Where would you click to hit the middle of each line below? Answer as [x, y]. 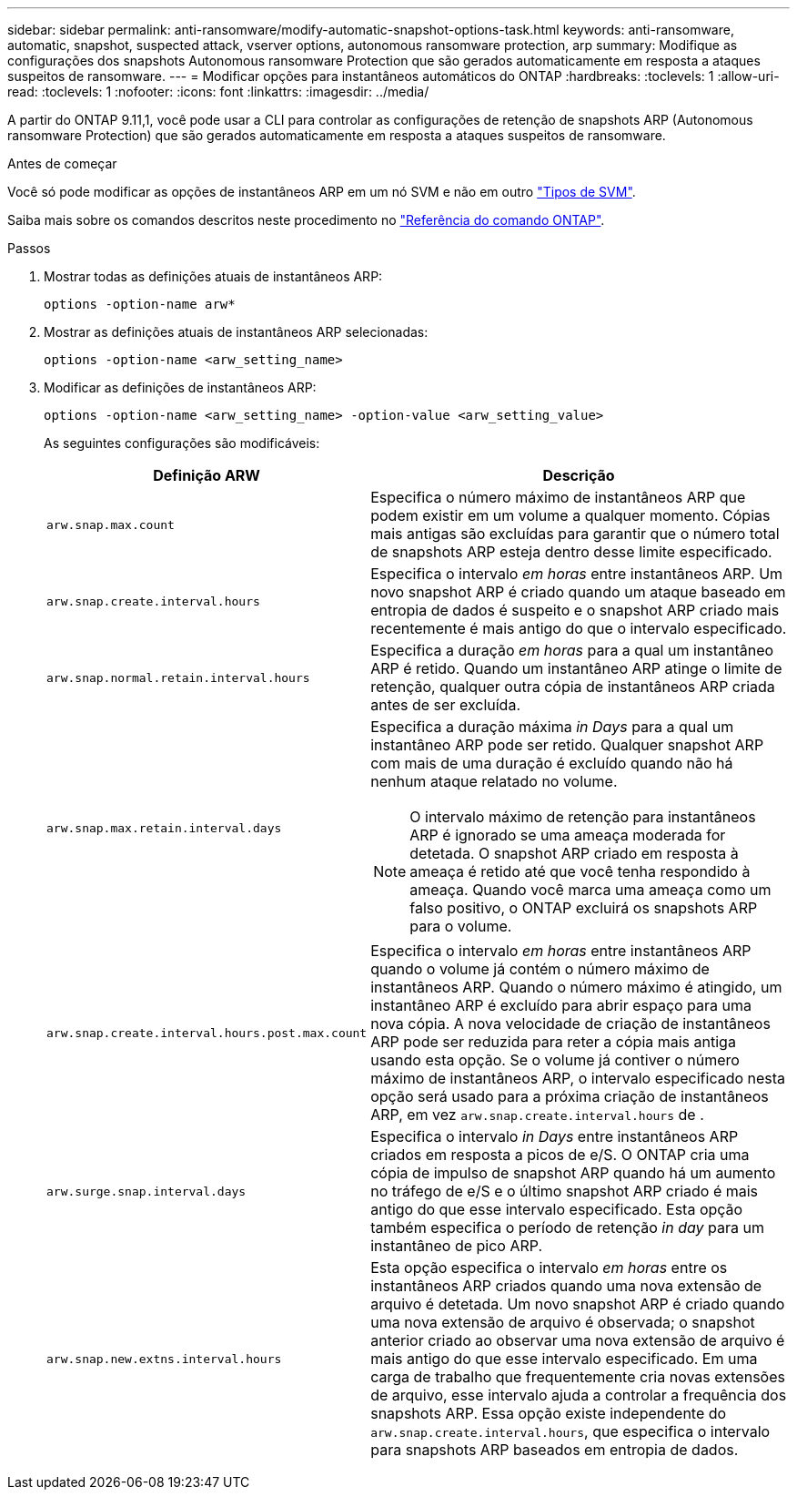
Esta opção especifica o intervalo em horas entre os [549, 1268]
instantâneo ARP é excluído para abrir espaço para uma [561, 1005]
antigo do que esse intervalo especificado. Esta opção [557, 1209]
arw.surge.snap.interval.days [146, 1191]
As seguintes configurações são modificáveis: [182, 443]
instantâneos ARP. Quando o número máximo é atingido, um [576, 987]
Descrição [579, 475]
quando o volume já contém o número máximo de [540, 969]
